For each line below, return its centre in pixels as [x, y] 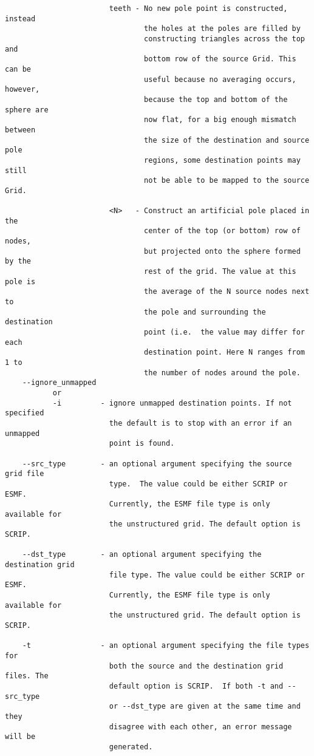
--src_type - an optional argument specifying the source [157, 464]
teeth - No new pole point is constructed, [198, 9]
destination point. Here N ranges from [224, 352]
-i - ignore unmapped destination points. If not [172, 403]
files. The [27, 676]
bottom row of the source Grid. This [220, 59]
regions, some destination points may [222, 160]
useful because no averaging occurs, [220, 79]
